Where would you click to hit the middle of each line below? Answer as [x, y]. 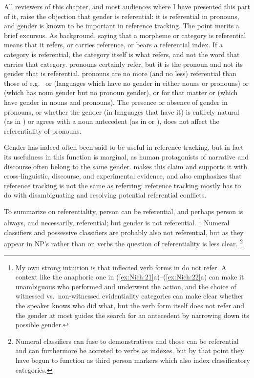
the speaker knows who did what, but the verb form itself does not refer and [130, 305]
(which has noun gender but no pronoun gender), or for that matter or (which [121, 92]
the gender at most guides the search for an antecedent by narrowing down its [132, 315]
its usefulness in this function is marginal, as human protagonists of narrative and [127, 156]
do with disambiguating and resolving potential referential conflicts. [105, 195]
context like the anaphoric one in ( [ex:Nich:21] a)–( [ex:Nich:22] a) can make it [130, 277]
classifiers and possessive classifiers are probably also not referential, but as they [124, 232]
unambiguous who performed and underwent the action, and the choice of [126, 286]
